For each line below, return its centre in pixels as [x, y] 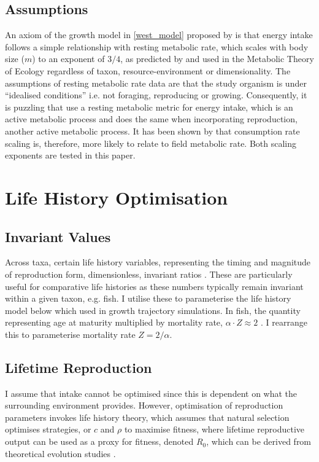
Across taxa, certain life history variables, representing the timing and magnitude [158, 262]
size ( [15, 59]
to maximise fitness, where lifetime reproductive [214, 429]
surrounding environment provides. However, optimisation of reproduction [144, 405]
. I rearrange [284, 322]
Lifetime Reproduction [79, 367]
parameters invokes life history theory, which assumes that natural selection [147, 417]
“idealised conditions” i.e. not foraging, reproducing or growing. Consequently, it [156, 95]
